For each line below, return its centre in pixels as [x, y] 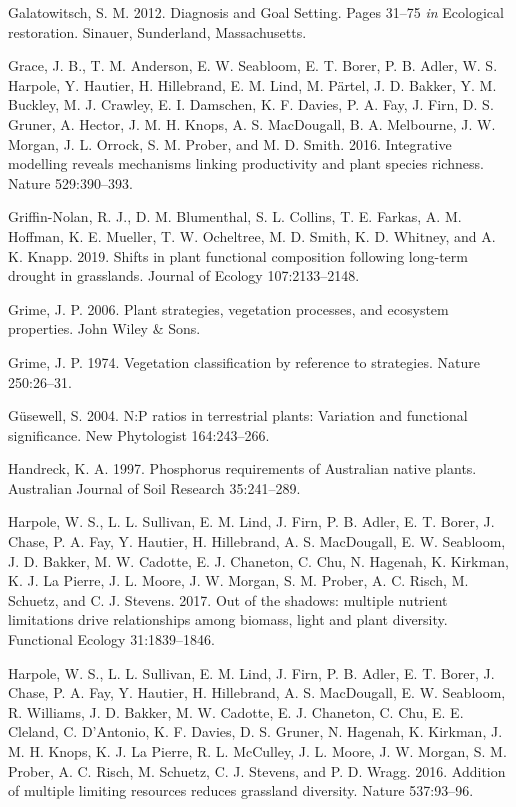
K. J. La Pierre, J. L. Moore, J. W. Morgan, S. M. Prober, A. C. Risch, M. [238, 580]
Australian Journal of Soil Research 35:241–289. [154, 487]
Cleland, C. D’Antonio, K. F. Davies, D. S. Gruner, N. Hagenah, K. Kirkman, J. [255, 731]
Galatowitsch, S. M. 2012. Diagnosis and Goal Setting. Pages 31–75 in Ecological [256, 12]
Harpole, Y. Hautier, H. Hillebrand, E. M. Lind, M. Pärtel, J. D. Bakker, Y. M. [252, 84]
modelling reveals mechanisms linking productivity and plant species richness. [246, 163]
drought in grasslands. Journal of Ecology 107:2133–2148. [184, 275]
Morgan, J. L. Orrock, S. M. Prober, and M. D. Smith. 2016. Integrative [230, 143]
